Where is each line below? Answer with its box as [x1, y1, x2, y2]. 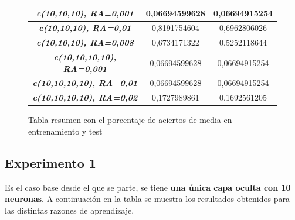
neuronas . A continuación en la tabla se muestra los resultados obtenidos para [5, 192, 290, 205]
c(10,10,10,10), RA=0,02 [32, 91, 138, 104]
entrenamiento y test [28, 125, 103, 137]
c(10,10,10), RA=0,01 [39, 22, 131, 34]
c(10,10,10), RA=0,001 [36, 6, 134, 19]
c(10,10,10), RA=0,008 [36, 36, 134, 49]
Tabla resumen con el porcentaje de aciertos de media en [28, 114, 232, 126]
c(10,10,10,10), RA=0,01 [32, 77, 138, 89]
